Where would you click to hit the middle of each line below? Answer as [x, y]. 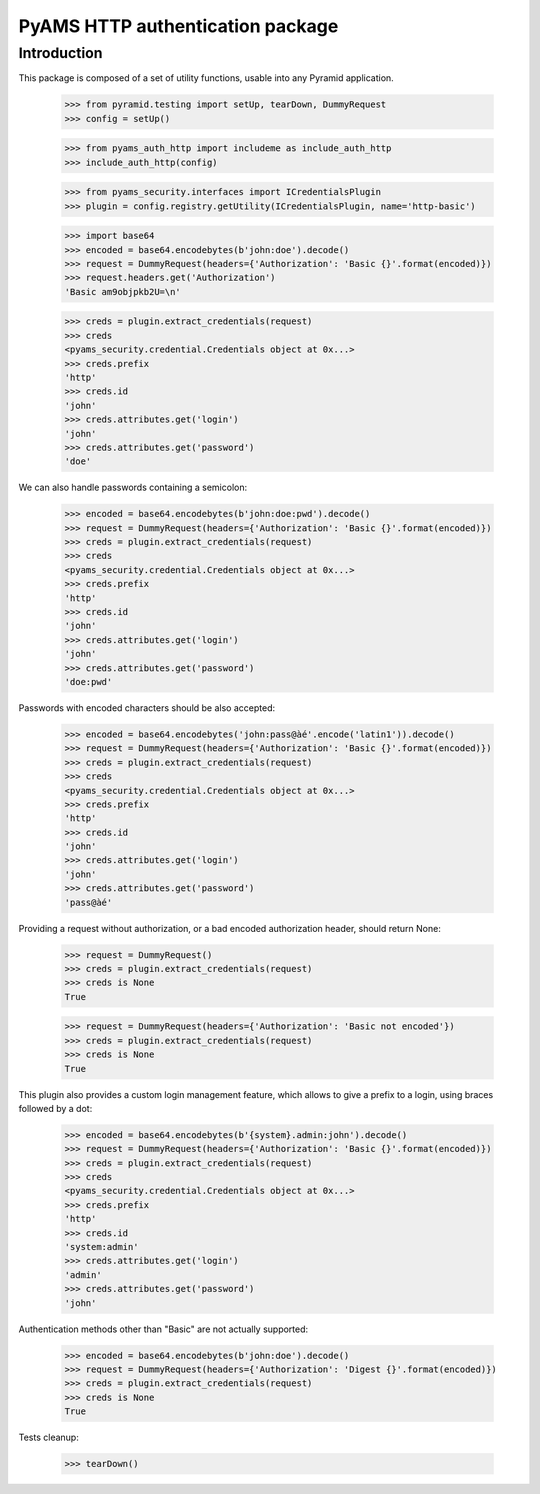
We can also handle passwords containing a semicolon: [133, 487]
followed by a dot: [55, 1108]
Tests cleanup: [48, 1437]
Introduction [60, 53]
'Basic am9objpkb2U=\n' [123, 291]
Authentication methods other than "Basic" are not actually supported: [163, 1329]
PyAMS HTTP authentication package [178, 26]
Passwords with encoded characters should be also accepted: [146, 707]
